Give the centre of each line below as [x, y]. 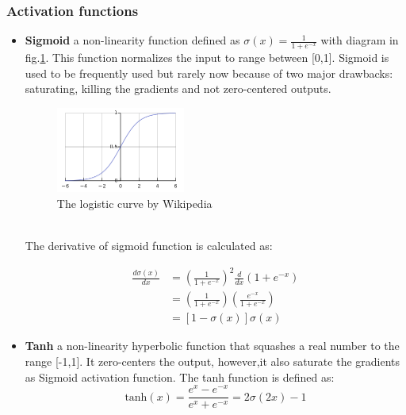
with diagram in [360, 40]
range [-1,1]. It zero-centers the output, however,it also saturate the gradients [213, 361]
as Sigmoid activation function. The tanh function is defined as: [180, 377]
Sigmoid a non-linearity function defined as [132, 40]
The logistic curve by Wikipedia [134, 203]
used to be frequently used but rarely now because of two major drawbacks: [209, 73]
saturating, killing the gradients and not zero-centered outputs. [178, 88]
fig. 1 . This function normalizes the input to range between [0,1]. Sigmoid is [207, 58]
